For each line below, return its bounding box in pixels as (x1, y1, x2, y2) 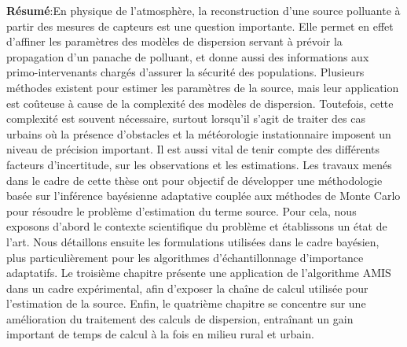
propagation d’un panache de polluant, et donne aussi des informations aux (6, 48, 369, 65)
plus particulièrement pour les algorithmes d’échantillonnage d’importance (6, 249, 364, 265)
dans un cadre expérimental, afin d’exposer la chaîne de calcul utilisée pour (6, 279, 368, 296)
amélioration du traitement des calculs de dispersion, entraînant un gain (6, 310, 354, 327)
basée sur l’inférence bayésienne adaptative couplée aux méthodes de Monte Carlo (6, 187, 401, 204)
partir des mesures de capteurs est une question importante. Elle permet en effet (6, 17, 394, 34)
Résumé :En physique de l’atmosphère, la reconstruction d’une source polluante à (6, 2, 401, 18)
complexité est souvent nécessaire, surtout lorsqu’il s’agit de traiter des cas (6, 110, 366, 127)
